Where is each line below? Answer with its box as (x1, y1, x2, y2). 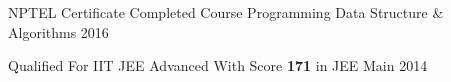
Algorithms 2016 (8, 21, 109, 42)
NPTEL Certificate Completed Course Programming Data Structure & (8, 2, 444, 22)
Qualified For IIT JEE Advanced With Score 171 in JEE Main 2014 (8, 55, 428, 76)
